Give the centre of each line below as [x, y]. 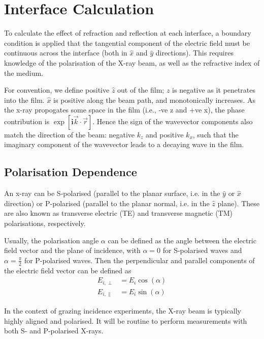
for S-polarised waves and [202, 250]
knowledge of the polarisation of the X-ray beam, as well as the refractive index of [132, 62]
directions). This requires [194, 53]
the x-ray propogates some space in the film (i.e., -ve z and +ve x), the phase [124, 110]
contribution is [27, 121]
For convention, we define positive [57, 90]
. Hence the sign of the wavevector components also [173, 121]
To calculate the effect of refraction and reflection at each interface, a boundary [128, 33]
